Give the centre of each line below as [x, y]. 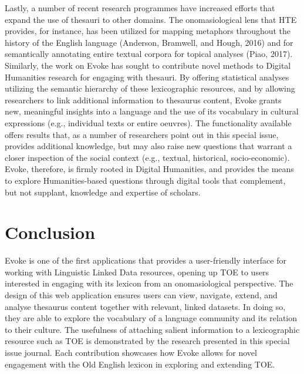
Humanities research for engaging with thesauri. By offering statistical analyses [147, 77]
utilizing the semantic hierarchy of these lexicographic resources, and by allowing [150, 88]
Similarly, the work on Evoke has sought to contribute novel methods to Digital [148, 65]
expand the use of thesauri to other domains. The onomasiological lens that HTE [151, 19]
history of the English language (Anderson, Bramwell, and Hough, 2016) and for [149, 42]
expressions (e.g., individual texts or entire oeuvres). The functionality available [148, 122]
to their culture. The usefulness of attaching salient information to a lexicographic [152, 329]
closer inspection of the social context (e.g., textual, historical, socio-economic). [147, 157]
